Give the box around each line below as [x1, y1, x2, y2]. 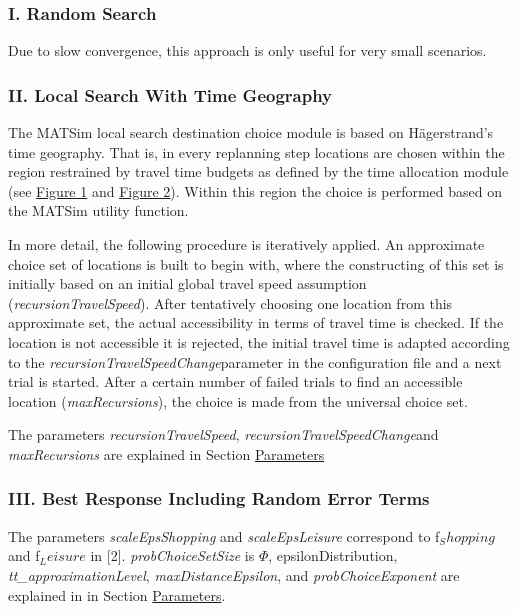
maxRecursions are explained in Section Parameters [8, 443, 325, 464]
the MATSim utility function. [8, 200, 189, 221]
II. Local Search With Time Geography [8, 82, 333, 107]
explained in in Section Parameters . [8, 584, 226, 605]
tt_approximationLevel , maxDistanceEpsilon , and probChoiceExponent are [8, 564, 460, 585]
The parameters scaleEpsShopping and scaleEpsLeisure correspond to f [8, 525, 440, 546]
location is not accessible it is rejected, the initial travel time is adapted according [8, 331, 510, 352]
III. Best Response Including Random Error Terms [8, 486, 430, 511]
